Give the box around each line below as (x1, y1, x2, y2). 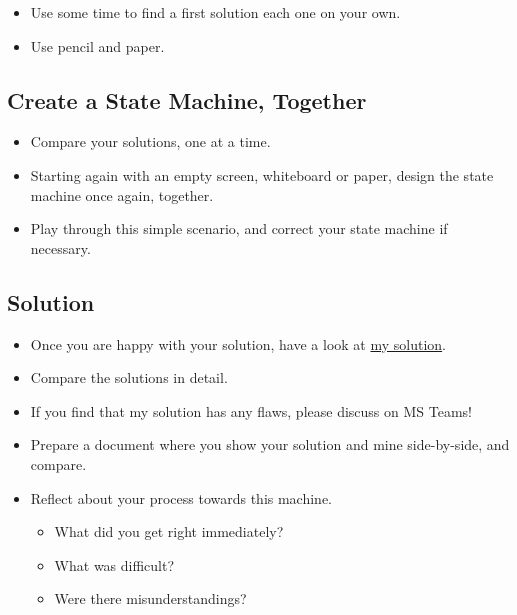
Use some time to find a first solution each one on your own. (30, 2, 401, 22)
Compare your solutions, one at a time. (30, 131, 271, 152)
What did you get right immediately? (54, 521, 284, 542)
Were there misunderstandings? (54, 588, 247, 609)
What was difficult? (54, 554, 175, 575)
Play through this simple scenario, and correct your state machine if (30, 218, 448, 239)
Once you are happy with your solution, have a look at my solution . (30, 333, 447, 354)
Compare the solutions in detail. (30, 367, 228, 388)
